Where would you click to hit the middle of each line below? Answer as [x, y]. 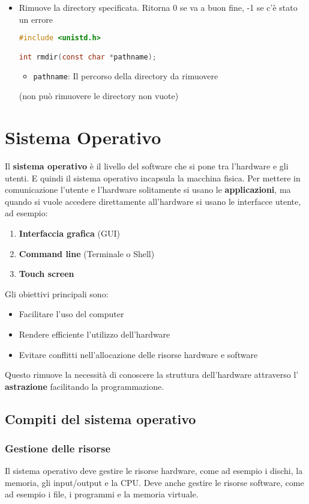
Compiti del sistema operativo [100, 418]
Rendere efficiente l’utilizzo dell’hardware [94, 334]
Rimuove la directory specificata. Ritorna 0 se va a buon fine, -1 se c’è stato [158, 7]
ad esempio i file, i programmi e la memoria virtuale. [102, 494]
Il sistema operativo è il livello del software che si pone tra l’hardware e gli [147, 165]
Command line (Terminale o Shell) [87, 253]
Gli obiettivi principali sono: [57, 293]
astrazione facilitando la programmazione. [85, 386]
